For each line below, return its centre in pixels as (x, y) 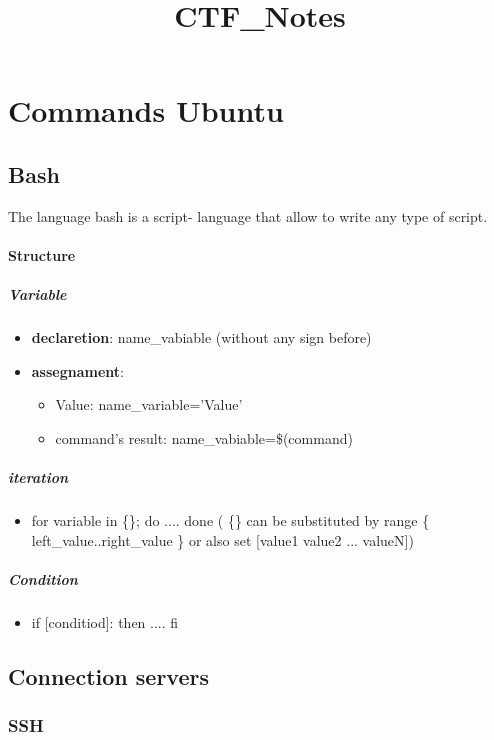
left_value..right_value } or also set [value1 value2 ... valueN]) (222, 539)
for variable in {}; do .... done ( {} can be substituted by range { (230, 520)
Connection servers (108, 675)
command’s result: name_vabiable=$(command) (204, 437)
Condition (43, 578)
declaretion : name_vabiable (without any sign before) (201, 337)
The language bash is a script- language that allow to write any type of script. (248, 215)
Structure (42, 254)
